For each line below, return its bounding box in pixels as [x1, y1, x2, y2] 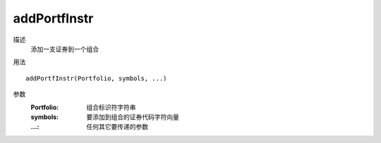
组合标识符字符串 [86, 103, 136, 111]
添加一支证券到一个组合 [30, 44, 99, 53]
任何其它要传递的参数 [86, 123, 148, 131]
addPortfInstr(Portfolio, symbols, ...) [25, 74, 167, 82]
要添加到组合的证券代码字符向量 [86, 113, 179, 121]
